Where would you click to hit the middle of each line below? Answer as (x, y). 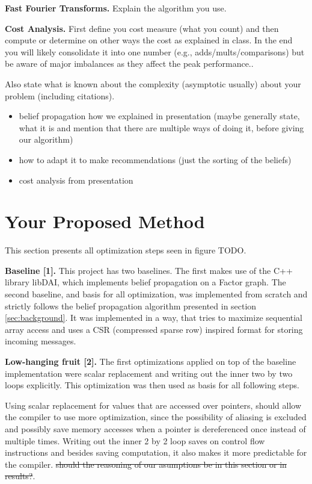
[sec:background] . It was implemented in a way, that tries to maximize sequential (154, 318)
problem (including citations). (60, 95)
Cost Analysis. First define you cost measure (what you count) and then (142, 28)
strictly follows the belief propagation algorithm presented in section (131, 306)
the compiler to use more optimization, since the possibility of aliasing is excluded (156, 417)
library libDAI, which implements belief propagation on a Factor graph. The (145, 282)
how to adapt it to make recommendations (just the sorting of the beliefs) (155, 159)
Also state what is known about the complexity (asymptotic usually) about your (153, 83)
